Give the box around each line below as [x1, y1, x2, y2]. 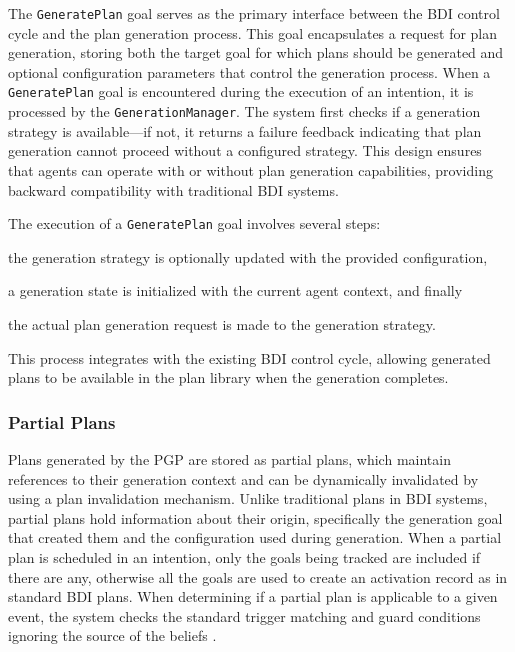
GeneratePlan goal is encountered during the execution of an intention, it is [8, 81, 474, 102]
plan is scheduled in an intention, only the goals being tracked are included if [8, 546, 481, 567]
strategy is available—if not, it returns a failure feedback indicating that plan [8, 120, 482, 141]
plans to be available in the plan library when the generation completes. [8, 367, 449, 388]
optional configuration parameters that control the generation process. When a [8, 61, 491, 82]
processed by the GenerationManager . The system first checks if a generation [8, 101, 481, 122]
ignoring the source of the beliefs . [8, 625, 217, 646]
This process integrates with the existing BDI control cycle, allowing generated [8, 347, 491, 368]
